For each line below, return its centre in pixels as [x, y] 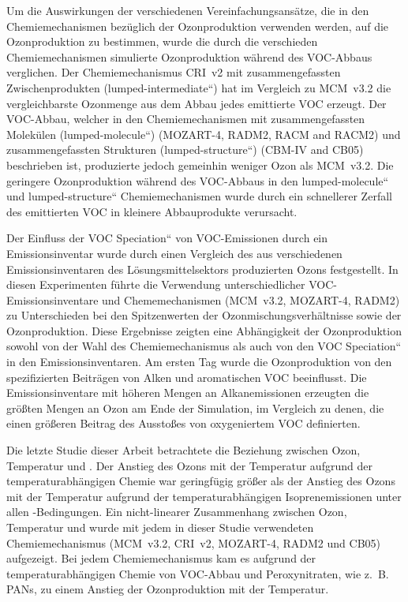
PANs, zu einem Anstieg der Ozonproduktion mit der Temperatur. [168, 589]
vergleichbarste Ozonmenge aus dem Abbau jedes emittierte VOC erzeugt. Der [197, 103]
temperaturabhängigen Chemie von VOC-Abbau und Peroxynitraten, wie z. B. [198, 573]
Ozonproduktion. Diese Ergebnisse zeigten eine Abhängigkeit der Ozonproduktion [204, 330]
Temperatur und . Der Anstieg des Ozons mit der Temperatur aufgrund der [189, 465]
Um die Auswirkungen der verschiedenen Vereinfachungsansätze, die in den [188, 10]
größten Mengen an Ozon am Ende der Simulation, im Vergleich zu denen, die [195, 408]
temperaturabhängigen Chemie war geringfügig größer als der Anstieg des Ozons [201, 481]
